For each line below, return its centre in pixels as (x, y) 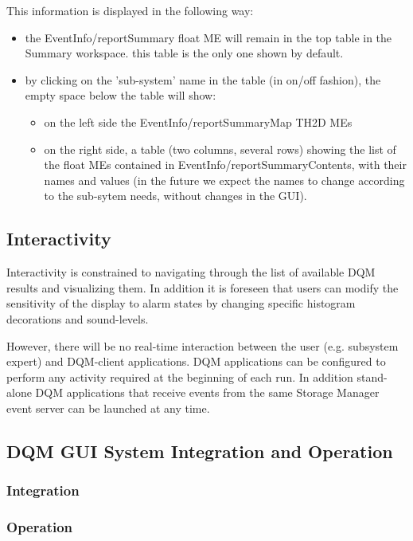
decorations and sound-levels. (78, 318)
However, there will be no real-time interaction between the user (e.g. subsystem (203, 345)
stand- (372, 376)
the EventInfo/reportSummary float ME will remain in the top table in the (208, 37)
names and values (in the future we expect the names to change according (224, 180)
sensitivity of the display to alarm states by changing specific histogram (181, 303)
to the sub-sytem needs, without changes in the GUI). (175, 196)
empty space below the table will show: (121, 95)
